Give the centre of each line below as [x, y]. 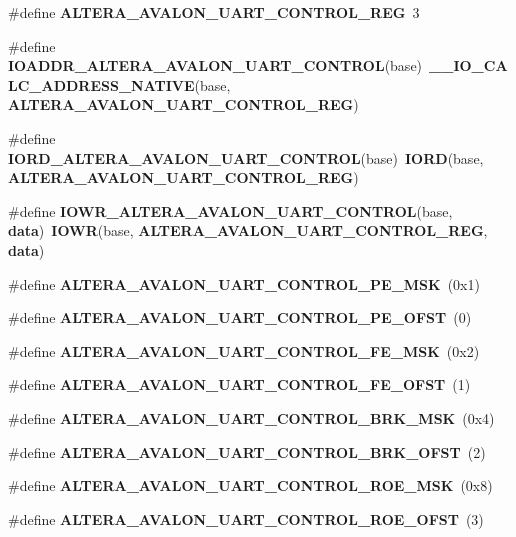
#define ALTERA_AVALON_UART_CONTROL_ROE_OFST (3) [246, 518]
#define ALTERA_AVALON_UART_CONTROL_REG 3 [214, 12]
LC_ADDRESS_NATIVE [101, 84]
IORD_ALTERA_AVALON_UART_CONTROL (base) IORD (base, [246, 157]
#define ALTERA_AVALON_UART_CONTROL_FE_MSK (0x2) [244, 350]
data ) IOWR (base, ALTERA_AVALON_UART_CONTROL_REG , [248, 230]
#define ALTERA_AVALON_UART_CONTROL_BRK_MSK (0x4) [251, 417]
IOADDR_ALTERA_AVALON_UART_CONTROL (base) [215, 65]
